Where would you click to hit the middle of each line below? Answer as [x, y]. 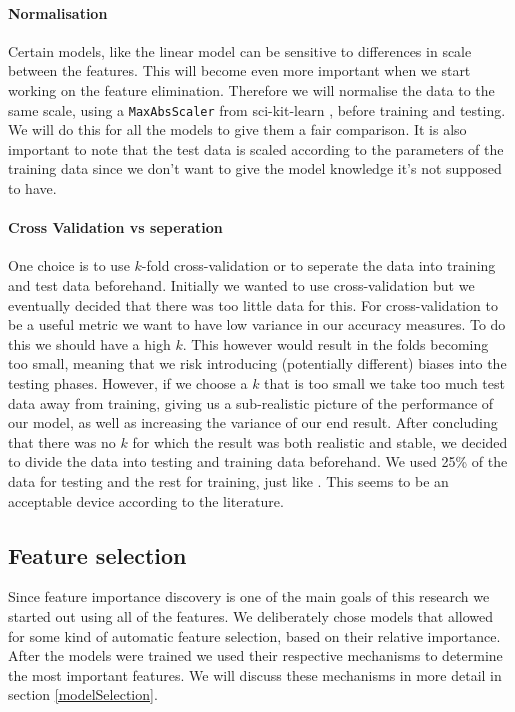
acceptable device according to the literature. [146, 500]
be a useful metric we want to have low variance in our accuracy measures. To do [257, 324]
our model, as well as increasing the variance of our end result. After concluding [253, 422]
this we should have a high [89, 343]
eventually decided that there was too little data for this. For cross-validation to [253, 304]
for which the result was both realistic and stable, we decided [320, 441]
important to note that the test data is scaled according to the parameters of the [256, 148]
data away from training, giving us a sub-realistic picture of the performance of [251, 402]
